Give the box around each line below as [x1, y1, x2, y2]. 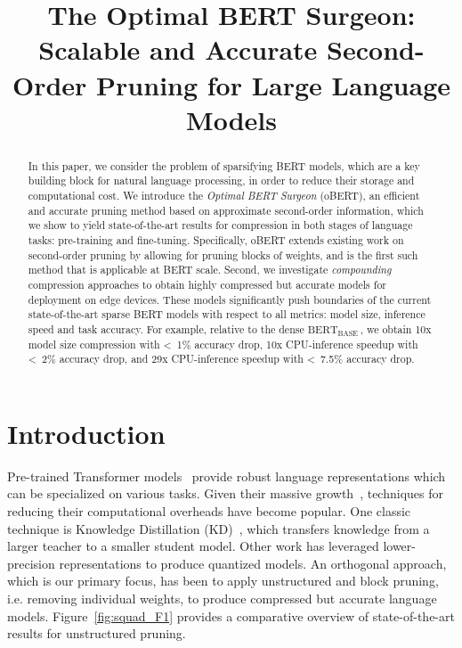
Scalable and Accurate [38, 31, 318, 68]
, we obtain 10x [360, 321, 432, 336]
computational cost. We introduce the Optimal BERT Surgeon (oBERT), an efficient [28, 188, 420, 203]
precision [7, 554, 55, 572]
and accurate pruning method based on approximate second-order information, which [28, 202, 424, 217]
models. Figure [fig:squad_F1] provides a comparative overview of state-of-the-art [7, 606, 455, 625]
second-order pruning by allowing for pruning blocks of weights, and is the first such [28, 247, 418, 262]
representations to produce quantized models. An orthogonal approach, [59, 554, 447, 572]
